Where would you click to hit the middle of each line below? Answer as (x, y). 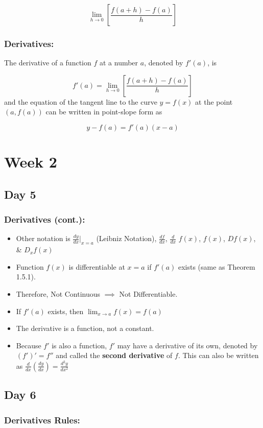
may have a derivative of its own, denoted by (187, 345)
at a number (119, 63)
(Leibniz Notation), (126, 238)
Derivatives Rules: (42, 420)
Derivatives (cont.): (45, 219)
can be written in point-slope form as (104, 112)
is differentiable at (97, 266)
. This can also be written (218, 355)
